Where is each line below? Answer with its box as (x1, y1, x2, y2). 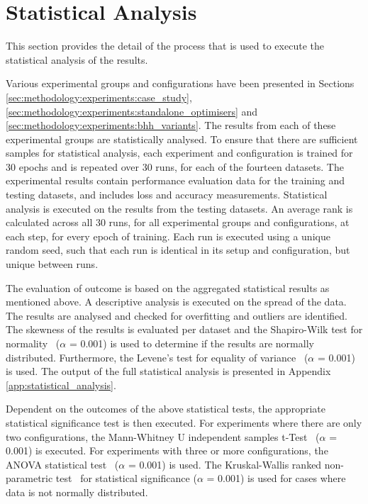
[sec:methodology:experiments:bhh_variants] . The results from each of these (6, 118, 336, 133)
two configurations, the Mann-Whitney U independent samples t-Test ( (6, 429, 320, 444)
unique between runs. (6, 257, 99, 271)
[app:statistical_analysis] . (6, 377, 116, 392)
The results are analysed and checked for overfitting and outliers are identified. (6, 308, 347, 323)
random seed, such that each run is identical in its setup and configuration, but (6, 242, 350, 257)
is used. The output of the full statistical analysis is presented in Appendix (6, 364, 331, 379)
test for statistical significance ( (55, 471, 197, 486)
